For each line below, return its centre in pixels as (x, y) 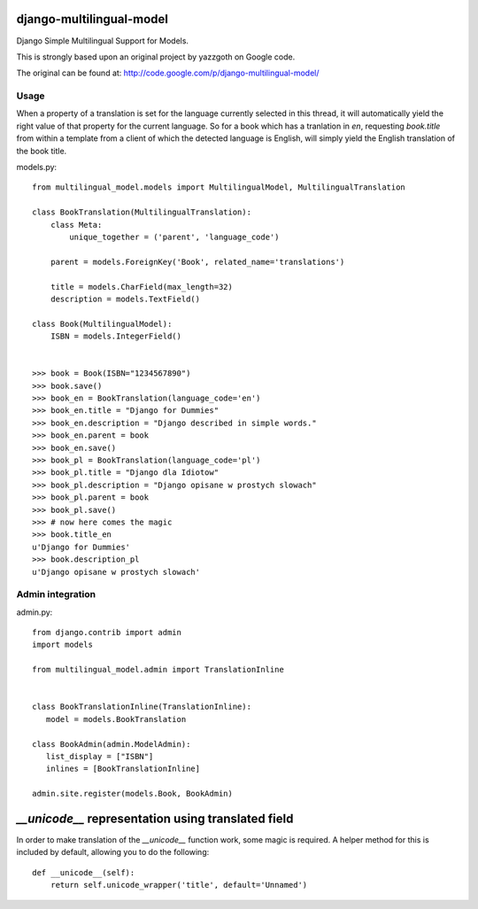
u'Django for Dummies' (81, 547)
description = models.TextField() (125, 299)
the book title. (42, 151)
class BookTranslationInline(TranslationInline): (142, 707)
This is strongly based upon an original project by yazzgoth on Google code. (156, 57)
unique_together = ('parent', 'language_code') (174, 237)
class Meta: (76, 225)
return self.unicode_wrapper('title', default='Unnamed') (179, 885)
